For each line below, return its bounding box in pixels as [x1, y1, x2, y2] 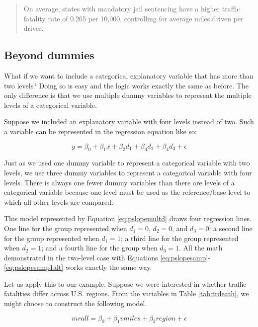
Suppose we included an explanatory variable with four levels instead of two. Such [4, 116, 254, 127]
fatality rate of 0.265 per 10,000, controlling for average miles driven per [23, 13, 244, 23]
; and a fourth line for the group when [41, 243, 158, 253]
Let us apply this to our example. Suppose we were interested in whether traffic [4, 278, 247, 289]
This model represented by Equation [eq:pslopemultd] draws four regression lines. [4, 213, 252, 224]
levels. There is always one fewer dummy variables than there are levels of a [4, 177, 235, 187]
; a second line [209, 223, 253, 233]
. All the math [178, 243, 223, 253]
